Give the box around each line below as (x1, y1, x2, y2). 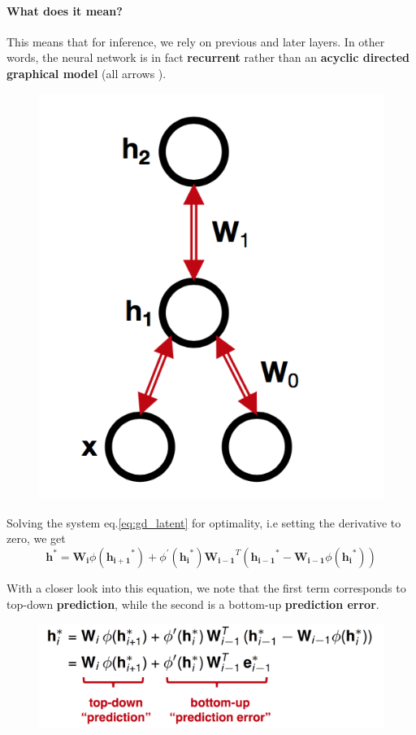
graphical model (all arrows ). (6, 64, 167, 81)
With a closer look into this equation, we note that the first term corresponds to (6, 579, 406, 596)
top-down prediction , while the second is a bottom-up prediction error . (6, 595, 379, 612)
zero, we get (6, 530, 66, 547)
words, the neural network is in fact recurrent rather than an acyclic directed (6, 49, 409, 66)
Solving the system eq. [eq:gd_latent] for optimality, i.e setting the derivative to (6, 514, 401, 531)
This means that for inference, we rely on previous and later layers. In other (6, 33, 385, 50)
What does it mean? (6, 2, 123, 19)
